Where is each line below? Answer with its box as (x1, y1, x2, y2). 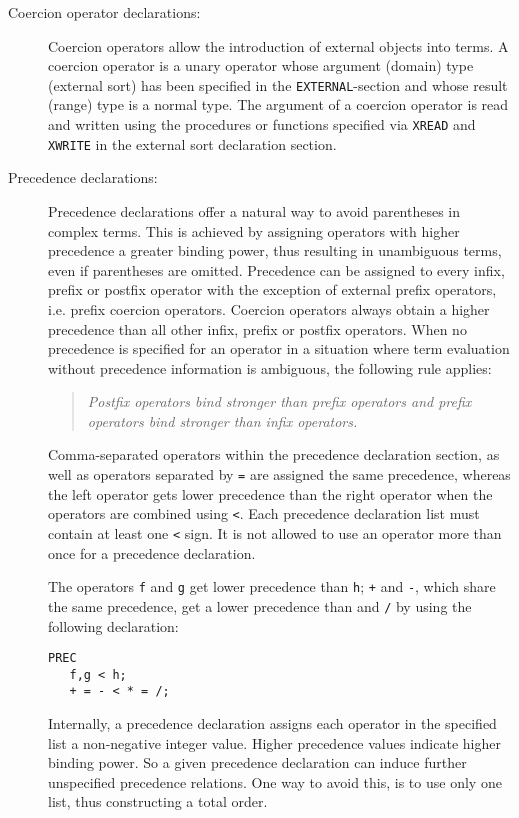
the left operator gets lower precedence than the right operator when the (48, 483, 493, 504)
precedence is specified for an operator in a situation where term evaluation (48, 338, 510, 359)
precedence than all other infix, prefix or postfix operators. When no (48, 318, 467, 339)
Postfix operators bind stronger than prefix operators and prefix (87, 391, 472, 412)
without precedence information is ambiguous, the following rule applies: (48, 357, 492, 378)
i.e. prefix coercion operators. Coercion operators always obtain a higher (48, 298, 490, 319)
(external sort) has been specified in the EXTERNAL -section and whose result (48, 74, 508, 95)
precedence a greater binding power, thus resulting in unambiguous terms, (48, 240, 502, 261)
